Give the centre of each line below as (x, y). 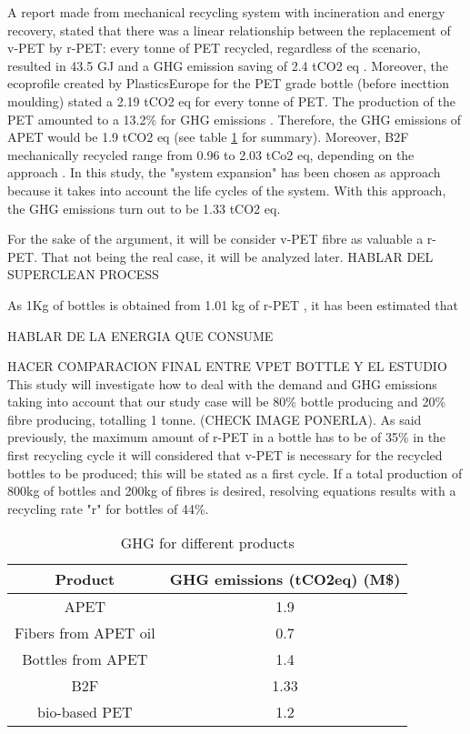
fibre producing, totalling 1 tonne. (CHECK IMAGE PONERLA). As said (215, 419)
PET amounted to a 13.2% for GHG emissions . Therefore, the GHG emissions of (235, 119)
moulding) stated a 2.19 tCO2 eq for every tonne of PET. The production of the (231, 101)
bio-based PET (85, 712)
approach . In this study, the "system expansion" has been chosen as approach (224, 172)
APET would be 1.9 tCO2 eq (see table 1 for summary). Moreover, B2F (208, 137)
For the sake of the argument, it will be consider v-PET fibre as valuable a (215, 239)
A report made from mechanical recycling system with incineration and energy (226, 12)
